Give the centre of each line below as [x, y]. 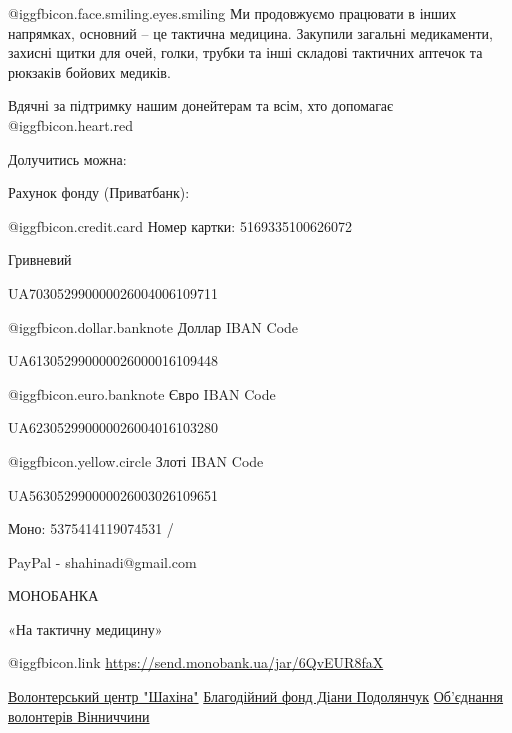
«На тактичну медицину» [85, 628]
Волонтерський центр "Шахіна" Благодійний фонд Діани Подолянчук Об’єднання [256, 696]
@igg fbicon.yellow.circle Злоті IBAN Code [136, 460]
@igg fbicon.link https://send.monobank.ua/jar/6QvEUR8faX [196, 662]
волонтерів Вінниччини [79, 715]
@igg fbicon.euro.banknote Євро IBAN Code [142, 393]
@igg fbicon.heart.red [70, 124]
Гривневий [40, 259]
